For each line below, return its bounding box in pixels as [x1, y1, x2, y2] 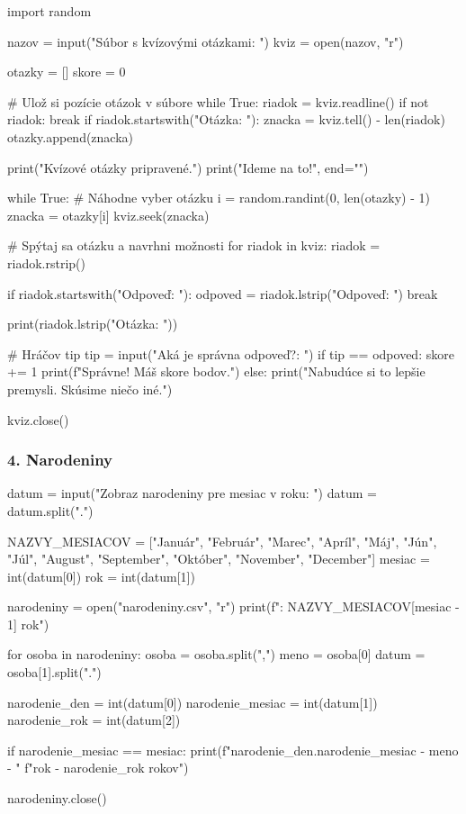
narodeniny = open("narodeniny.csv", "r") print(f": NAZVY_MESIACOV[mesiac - [7, 597, 460, 616]
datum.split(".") [7, 501, 94, 520]
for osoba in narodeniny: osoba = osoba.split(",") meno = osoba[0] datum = [7, 645, 426, 664]
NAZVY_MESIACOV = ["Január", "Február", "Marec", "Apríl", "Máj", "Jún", [7, 531, 437, 550]
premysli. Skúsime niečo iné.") [7, 379, 173, 398]
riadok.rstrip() [7, 253, 85, 272]
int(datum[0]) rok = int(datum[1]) [7, 566, 195, 585]
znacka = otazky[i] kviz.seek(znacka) [7, 205, 210, 224]
